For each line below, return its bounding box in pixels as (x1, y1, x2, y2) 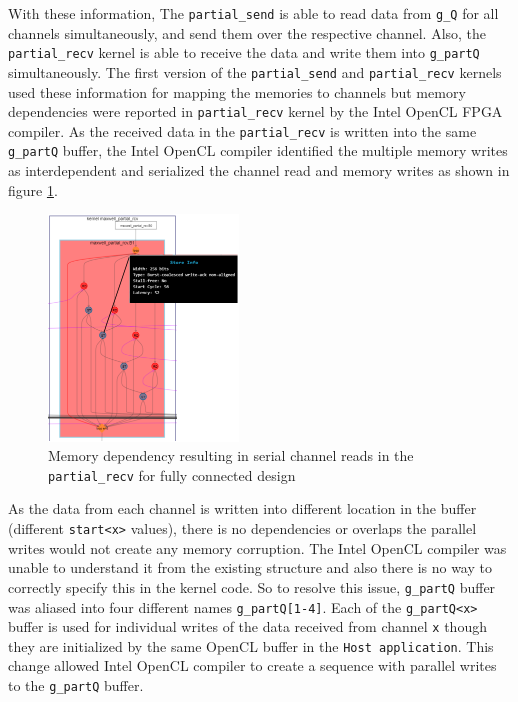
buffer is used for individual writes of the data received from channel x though (8, 616, 487, 637)
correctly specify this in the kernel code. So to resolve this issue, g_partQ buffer (8, 576, 496, 597)
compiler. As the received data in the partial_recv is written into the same (8, 120, 477, 141)
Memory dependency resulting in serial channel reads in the (48, 445, 414, 466)
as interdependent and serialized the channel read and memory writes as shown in (8, 160, 510, 181)
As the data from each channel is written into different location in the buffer (8, 498, 477, 519)
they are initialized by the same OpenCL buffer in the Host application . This (8, 635, 494, 656)
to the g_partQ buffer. (8, 675, 144, 696)
